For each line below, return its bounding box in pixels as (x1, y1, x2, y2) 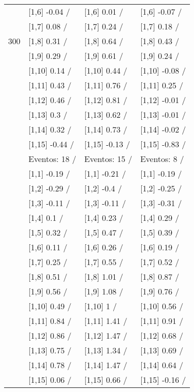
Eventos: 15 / (84, 153, 133, 165)
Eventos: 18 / (28, 153, 77, 165)
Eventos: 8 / (140, 153, 184, 165)
